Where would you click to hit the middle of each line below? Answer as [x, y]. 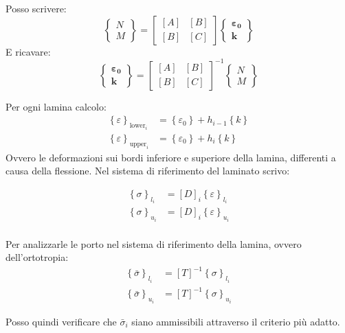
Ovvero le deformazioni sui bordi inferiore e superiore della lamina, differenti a [171, 157]
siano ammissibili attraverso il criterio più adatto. [236, 321]
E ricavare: [28, 51]
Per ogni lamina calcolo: [56, 106]
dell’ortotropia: [37, 257]
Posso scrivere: [36, 8]
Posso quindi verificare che [61, 321]
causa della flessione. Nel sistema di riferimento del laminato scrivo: [148, 171]
